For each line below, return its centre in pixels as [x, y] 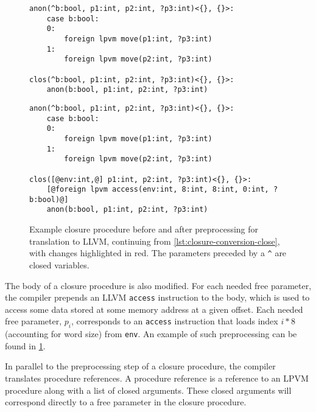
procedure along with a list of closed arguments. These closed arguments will [148, 390]
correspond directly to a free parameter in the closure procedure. [126, 402]
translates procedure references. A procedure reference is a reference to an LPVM [157, 378]
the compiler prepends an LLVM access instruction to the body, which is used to [157, 297]
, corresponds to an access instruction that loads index [174, 321]
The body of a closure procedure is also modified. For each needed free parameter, [158, 285]
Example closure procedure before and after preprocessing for [144, 229]
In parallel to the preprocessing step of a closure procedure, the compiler [140, 366]
